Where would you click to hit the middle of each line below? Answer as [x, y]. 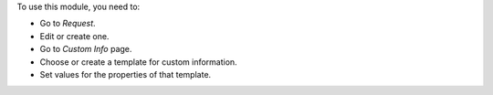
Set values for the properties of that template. [126, 74]
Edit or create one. [74, 36]
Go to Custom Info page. [86, 49]
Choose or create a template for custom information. [138, 62]
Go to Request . [68, 24]
